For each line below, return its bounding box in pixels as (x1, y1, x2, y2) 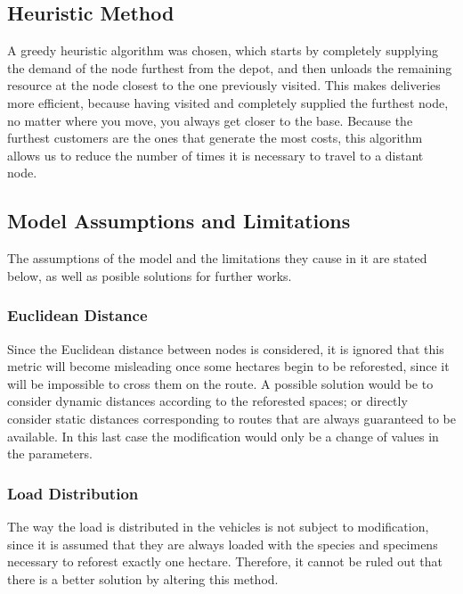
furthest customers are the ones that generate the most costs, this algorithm (7, 128, 423, 147)
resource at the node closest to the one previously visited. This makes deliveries (7, 76, 441, 95)
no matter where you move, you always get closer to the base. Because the (7, 111, 413, 129)
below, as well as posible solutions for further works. (7, 266, 292, 285)
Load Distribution (7, 482, 139, 504)
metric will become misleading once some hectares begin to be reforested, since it (7, 357, 450, 375)
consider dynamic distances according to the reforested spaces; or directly (7, 392, 408, 410)
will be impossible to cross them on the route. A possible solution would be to (7, 374, 434, 392)
